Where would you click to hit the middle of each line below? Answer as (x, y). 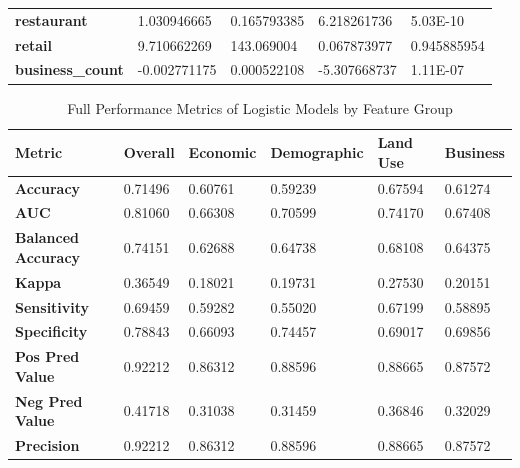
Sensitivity (52, 306)
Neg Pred (49, 400)
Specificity (51, 331)
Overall (149, 151)
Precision (47, 445)
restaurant (51, 19)
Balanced (47, 237)
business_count (69, 69)
